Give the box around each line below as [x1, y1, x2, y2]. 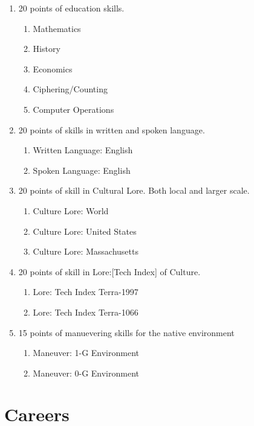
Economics [33, 62, 73, 75]
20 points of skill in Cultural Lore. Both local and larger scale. [18, 184, 250, 197]
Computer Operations [33, 103, 114, 115]
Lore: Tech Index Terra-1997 [33, 285, 138, 298]
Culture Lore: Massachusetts [33, 245, 138, 258]
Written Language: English [33, 144, 133, 156]
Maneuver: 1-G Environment [33, 346, 139, 359]
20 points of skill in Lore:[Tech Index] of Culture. [18, 265, 201, 278]
